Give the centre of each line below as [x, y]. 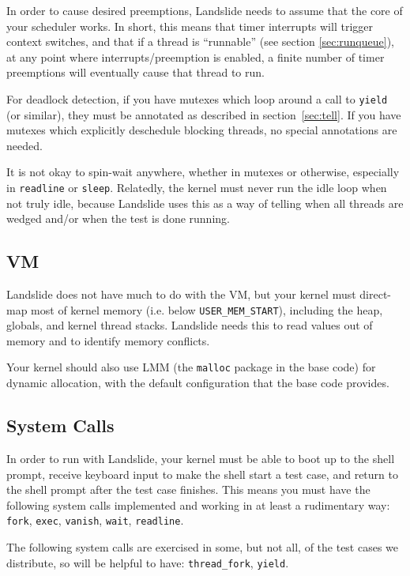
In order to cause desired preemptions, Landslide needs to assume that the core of [205, 10]
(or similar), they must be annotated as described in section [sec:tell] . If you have [204, 114]
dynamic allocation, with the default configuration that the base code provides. [198, 383]
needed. [24, 145]
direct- [376, 294]
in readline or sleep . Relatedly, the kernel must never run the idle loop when [197, 187]
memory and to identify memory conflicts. [108, 340]
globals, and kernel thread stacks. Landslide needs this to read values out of [190, 325]
